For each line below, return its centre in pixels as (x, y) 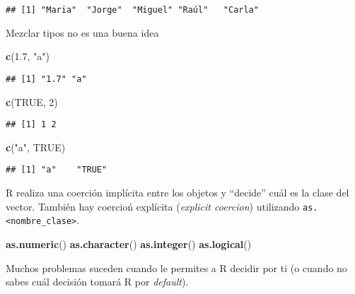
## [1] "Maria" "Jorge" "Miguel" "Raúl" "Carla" (132, 10)
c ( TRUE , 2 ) (32, 101)
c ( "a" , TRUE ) (36, 147)
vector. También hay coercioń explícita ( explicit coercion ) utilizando (153, 206)
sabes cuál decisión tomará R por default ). (97, 282)
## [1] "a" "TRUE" (57, 170)
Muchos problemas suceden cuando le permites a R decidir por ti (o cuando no (176, 267)
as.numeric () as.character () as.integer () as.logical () (129, 243)
